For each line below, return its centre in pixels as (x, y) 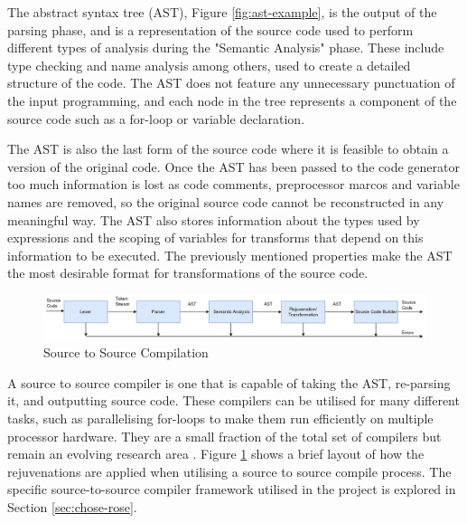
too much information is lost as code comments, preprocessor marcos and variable (233, 184)
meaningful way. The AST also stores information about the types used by (214, 219)
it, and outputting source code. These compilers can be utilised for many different (233, 400)
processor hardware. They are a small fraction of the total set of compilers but (224, 436)
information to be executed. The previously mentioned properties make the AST (230, 255)
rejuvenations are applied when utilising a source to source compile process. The (229, 471)
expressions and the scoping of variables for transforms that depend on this (215, 238)
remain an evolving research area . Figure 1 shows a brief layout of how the (216, 454)
